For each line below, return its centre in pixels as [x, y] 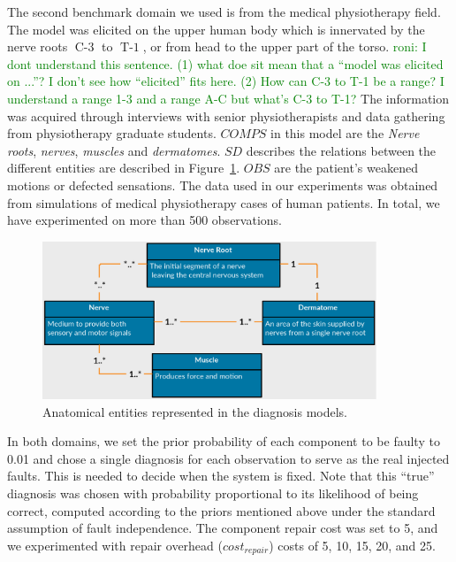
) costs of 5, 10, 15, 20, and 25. [352, 545]
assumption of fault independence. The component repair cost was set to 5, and [223, 528]
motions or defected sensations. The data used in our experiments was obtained [223, 185]
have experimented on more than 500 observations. [144, 220]
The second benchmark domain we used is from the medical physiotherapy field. [224, 12]
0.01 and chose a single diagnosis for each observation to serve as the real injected [228, 458]
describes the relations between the [341, 150]
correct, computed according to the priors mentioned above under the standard [221, 510]
